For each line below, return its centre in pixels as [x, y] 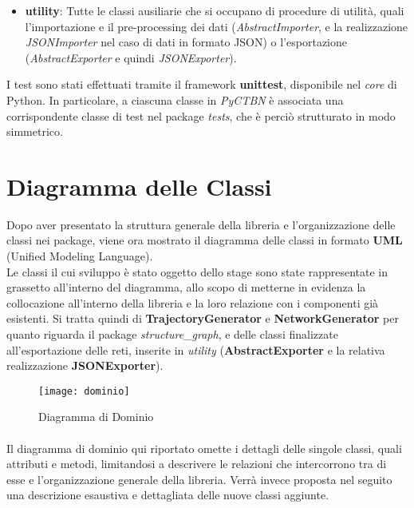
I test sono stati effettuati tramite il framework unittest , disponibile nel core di [202, 84]
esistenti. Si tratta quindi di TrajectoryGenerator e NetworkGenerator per [203, 318]
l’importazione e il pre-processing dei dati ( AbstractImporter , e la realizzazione [217, 26]
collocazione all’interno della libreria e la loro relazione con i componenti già [193, 302]
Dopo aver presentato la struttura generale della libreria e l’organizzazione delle [201, 224]
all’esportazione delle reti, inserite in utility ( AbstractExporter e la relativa [196, 349]
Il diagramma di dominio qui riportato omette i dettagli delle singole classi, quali [204, 448]
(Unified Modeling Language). [80, 256]
